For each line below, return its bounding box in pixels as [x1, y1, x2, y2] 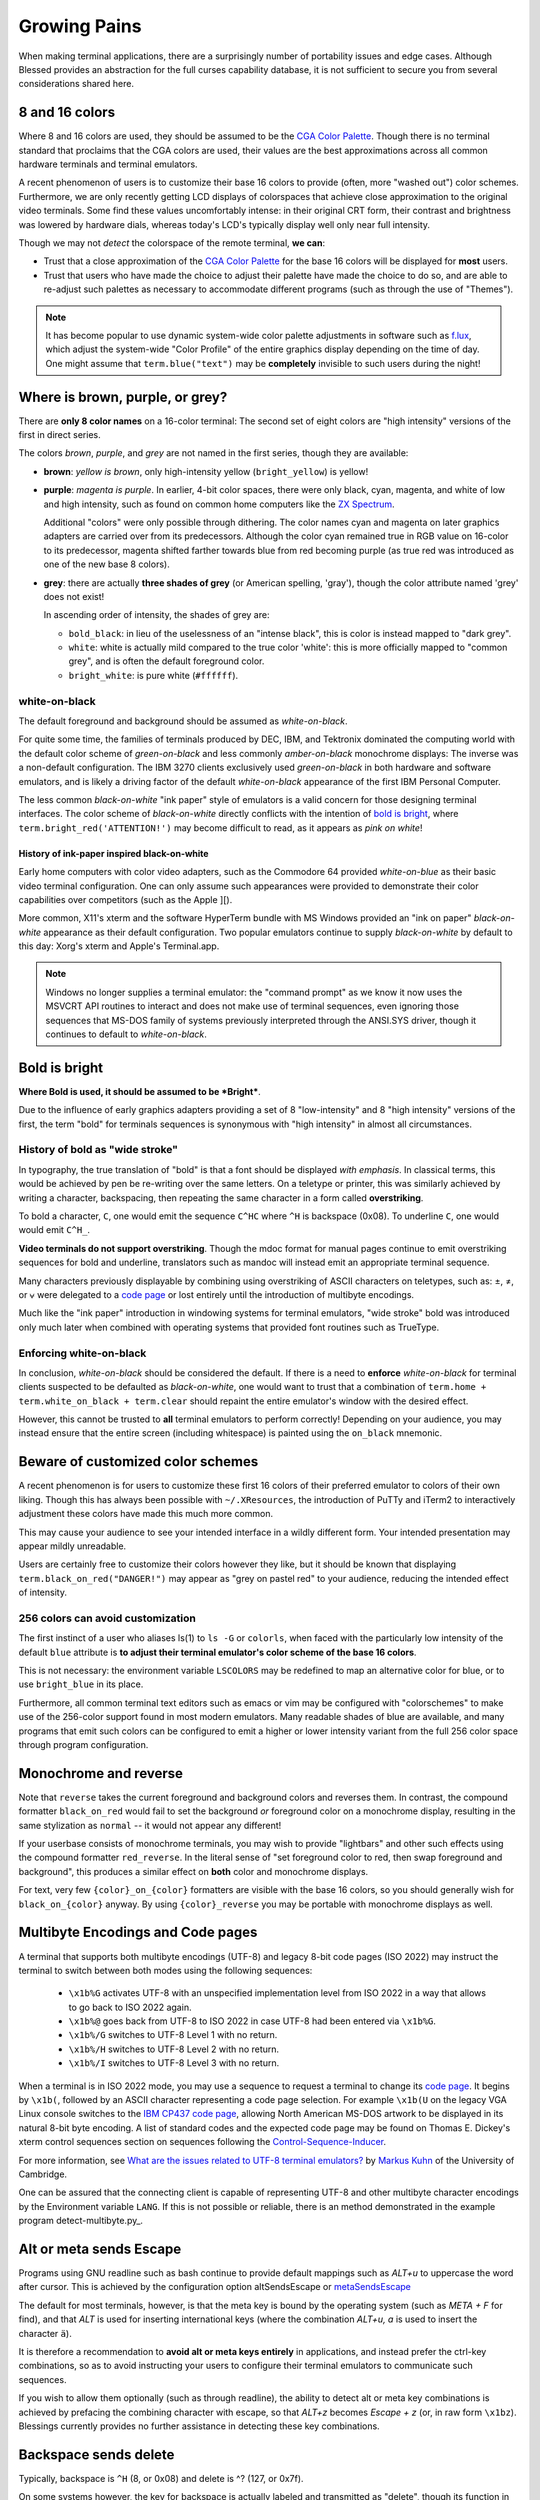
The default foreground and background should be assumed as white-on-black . [18, 715, 348, 727]
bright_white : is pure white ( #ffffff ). [68, 669, 239, 681]
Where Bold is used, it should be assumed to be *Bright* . [18, 1085, 262, 1097]
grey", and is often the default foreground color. [68, 655, 265, 667]
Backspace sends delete [18, 2446, 175, 2463]
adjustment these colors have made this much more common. [18, 1508, 274, 1520]
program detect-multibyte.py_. [18, 2215, 144, 2227]
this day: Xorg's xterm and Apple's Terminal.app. [18, 940, 220, 952]
